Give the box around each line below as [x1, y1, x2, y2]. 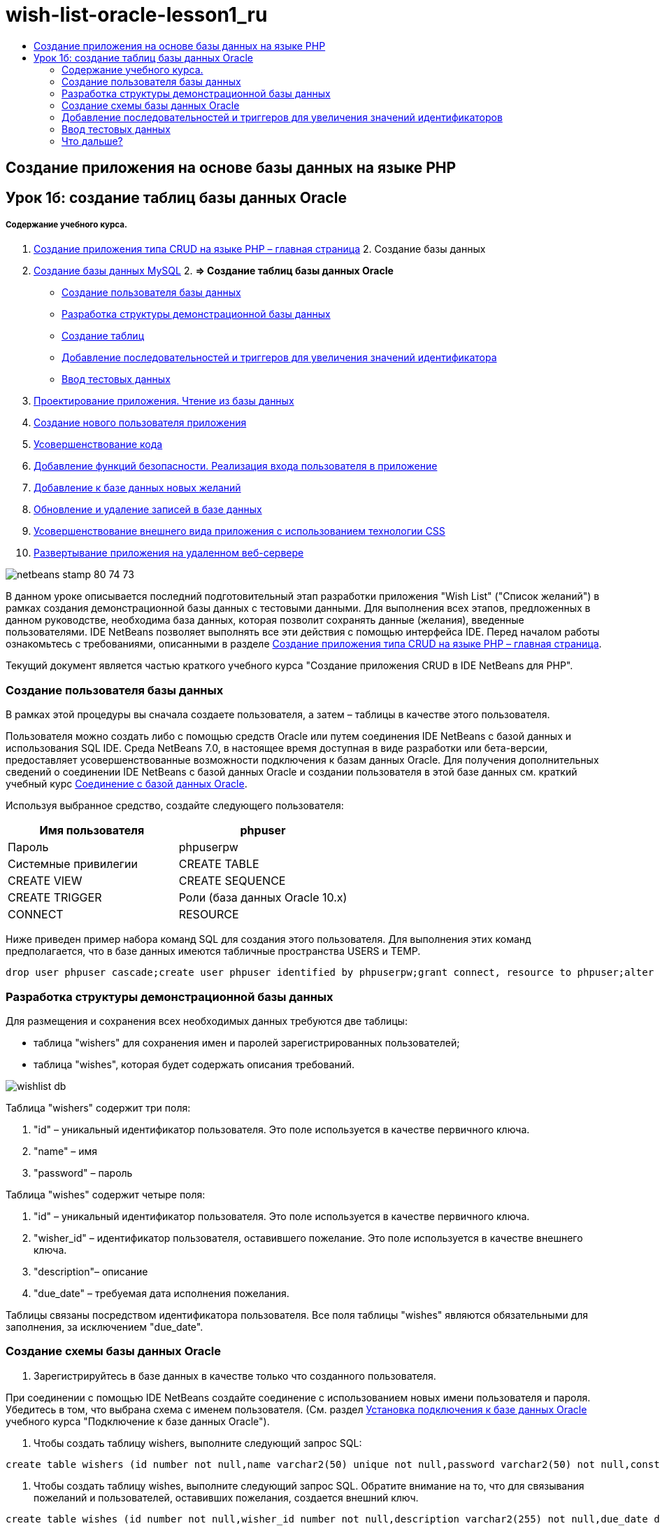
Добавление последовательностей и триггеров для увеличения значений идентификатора [62, 351, 497, 364]
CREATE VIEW [8, 874, 82, 888]
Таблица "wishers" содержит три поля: [6, 1101, 191, 1114]
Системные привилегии [8, 857, 138, 871]
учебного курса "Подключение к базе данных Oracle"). [6, 1415, 270, 1427]
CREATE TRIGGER [8, 890, 102, 905]
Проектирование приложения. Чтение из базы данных [34, 395, 294, 407]
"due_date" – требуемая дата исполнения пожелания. [34, 1287, 289, 1299]
